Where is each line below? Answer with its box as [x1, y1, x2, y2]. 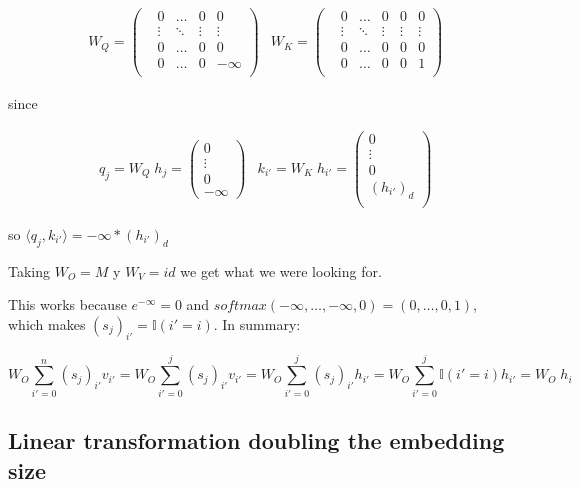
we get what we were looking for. [180, 260, 382, 281]
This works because [8, 294, 127, 315]
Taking [8, 260, 51, 281]
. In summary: [213, 313, 301, 334]
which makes [8, 313, 86, 334]
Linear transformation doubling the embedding [8, 425, 505, 456]
